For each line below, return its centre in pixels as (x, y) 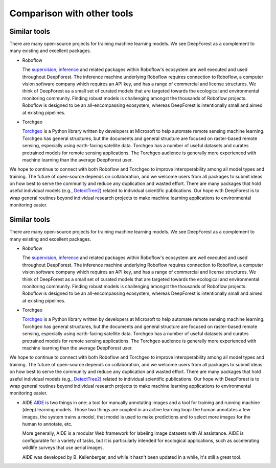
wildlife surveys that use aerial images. (63, 448)
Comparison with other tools (71, 13)
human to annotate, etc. (47, 424)
